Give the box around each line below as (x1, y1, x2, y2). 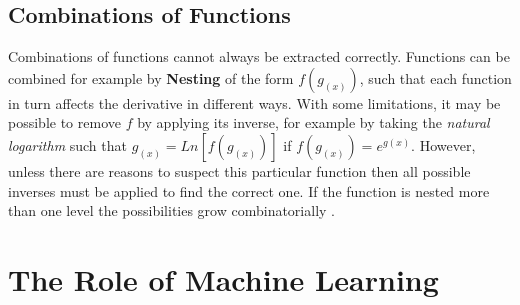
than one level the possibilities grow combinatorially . (8, 200, 335, 221)
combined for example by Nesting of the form (8, 67, 294, 88)
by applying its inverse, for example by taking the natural (137, 112, 490, 133)
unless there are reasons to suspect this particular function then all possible (8, 160, 471, 181)
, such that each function (359, 67, 512, 88)
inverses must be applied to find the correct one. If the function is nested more (8, 180, 490, 201)
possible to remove (8, 112, 121, 133)
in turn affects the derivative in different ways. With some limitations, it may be (8, 92, 501, 113)
